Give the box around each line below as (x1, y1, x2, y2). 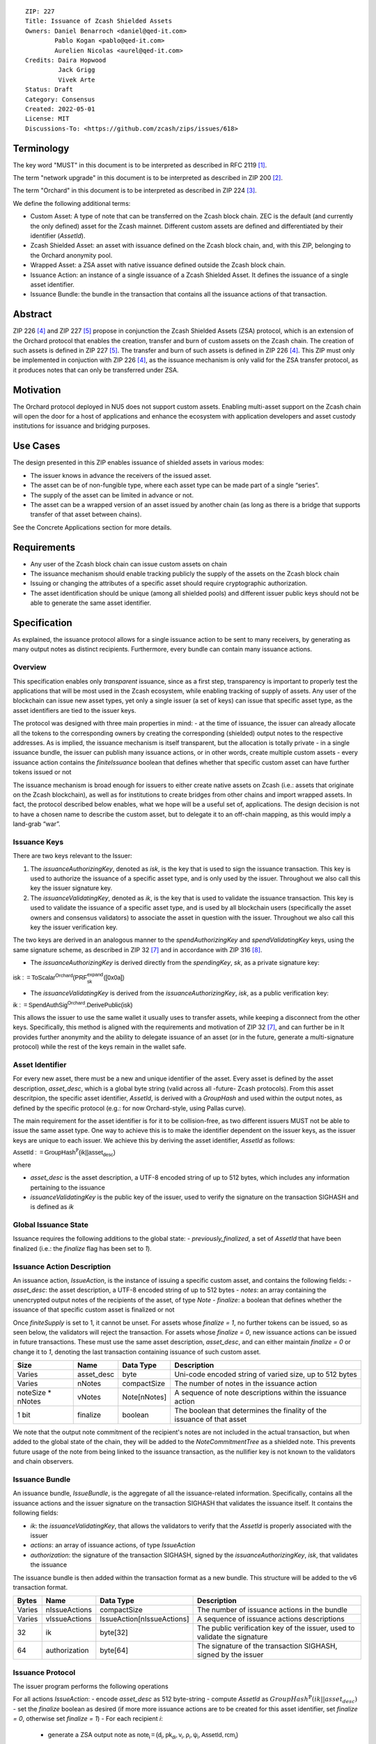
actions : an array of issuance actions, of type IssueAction (30, 1541, 196, 1549)
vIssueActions (45, 1614, 92, 1624)
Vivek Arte (58, 75, 95, 84)
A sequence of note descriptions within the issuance (174, 1388, 347, 1398)
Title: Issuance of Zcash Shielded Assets (25, 17, 173, 25)
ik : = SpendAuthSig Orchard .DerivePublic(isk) (13, 1000, 133, 1009)
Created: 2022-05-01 (25, 105, 95, 113)
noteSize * (17, 1388, 52, 1398)
